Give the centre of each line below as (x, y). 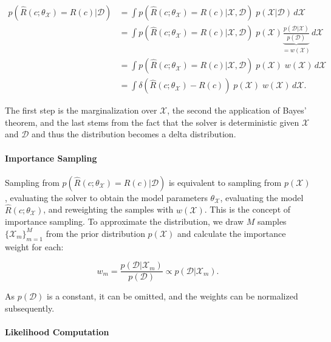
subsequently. (30, 308)
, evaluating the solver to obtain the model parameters (106, 197)
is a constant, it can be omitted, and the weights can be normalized (172, 296)
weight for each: (34, 246)
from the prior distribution (95, 233)
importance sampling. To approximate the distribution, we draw (125, 221)
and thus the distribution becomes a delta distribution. (134, 134)
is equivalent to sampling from (225, 182)
